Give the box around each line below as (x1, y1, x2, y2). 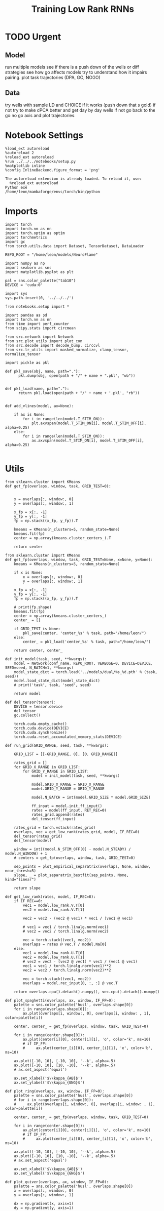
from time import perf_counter (5, 321, 69, 326)
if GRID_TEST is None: (14, 626, 61, 631)
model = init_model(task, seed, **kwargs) (31, 773, 120, 778)
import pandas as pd (5, 313, 48, 318)
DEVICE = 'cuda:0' (5, 283, 43, 287)
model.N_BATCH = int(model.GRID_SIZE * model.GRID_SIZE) (31, 795, 151, 800)
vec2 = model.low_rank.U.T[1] (23, 955, 85, 960)
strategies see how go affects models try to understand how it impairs (5, 69, 147, 75)
